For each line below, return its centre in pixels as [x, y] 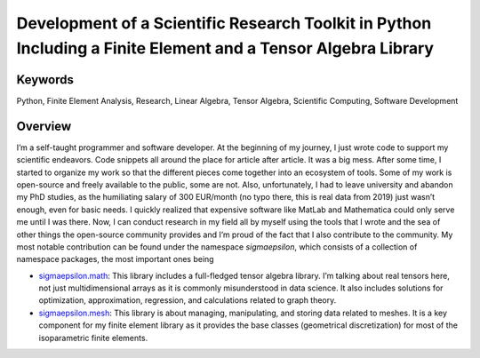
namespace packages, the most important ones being [115, 259]
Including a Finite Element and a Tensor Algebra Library [225, 48]
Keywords [45, 80]
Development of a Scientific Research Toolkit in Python [224, 23]
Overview [44, 126]
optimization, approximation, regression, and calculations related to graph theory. [188, 300]
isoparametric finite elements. [93, 338]
